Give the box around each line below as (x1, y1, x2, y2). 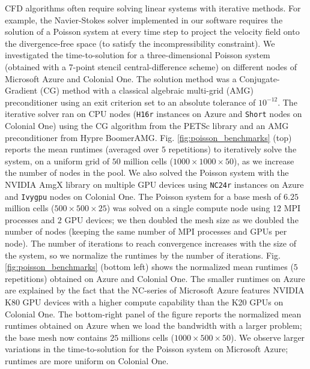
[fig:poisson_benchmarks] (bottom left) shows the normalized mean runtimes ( (5, 260, 294, 273)
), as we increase (234, 154, 294, 167)
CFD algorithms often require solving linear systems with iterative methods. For (5, 2, 301, 14)
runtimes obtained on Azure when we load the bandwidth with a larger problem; (5, 319, 302, 332)
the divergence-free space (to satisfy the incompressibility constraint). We (5, 37, 275, 49)
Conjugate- (239, 72, 280, 85)
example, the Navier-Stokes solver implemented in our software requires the (5, 13, 283, 26)
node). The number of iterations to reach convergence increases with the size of (5, 237, 297, 250)
